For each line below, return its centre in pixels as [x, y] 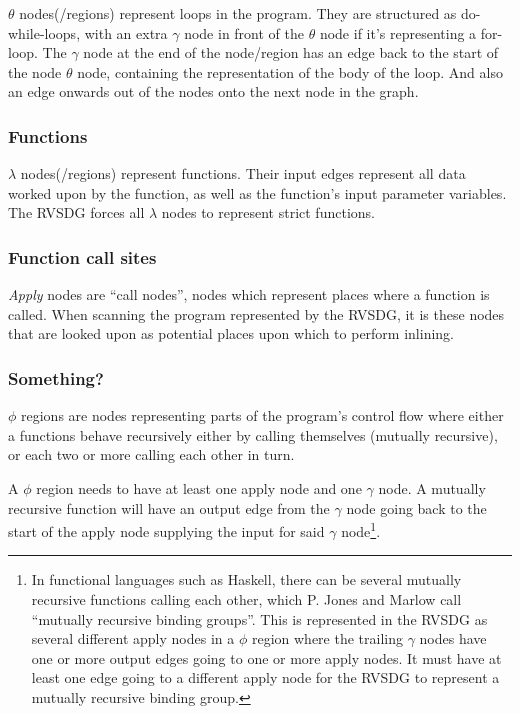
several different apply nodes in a [133, 638]
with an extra [126, 32]
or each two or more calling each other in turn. [151, 454]
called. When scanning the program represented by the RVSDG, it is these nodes [256, 313]
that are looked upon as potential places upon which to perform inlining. [231, 333]
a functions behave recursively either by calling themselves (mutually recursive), [253, 434]
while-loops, [44, 32]
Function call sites [82, 256]
